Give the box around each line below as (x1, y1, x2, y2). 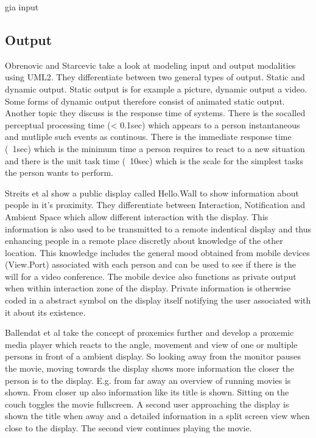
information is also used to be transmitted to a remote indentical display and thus (5, 222, 312, 235)
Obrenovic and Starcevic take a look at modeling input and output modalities (5, 58, 296, 71)
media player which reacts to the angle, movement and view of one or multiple (5, 338, 298, 350)
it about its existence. (5, 305, 86, 318)
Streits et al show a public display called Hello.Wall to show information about (5, 186, 300, 199)
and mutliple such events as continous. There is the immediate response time (5, 130, 292, 143)
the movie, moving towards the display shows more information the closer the (5, 362, 294, 375)
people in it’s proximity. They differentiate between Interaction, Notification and (5, 198, 305, 211)
